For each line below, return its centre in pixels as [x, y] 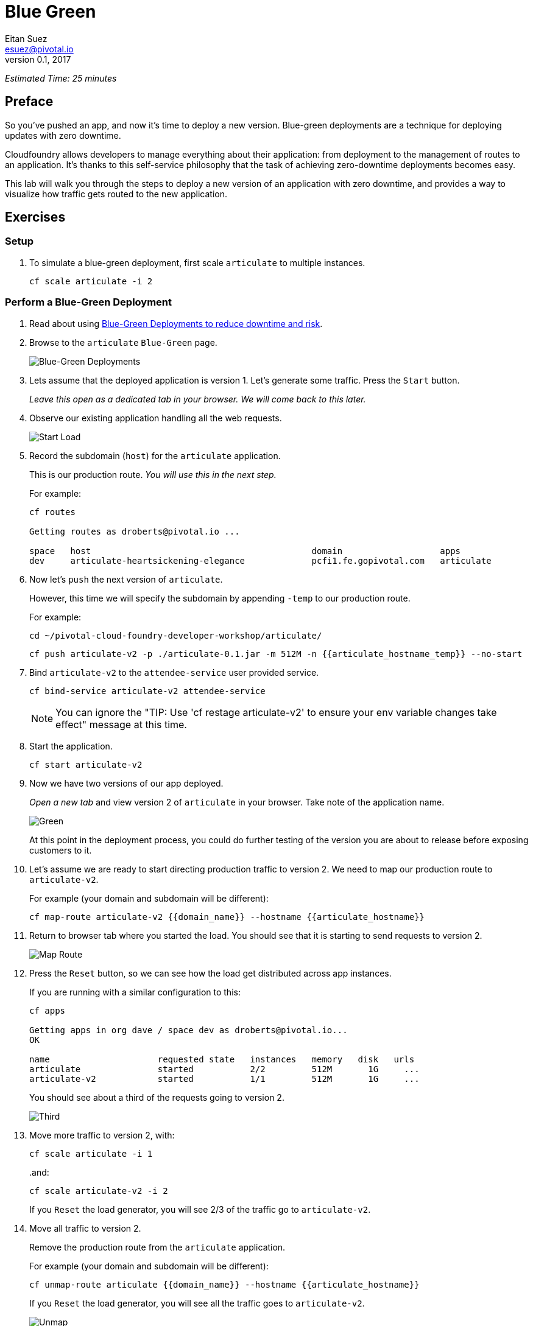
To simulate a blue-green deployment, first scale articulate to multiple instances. [197, 262]
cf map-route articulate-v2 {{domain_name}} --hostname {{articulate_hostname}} [227, 917]
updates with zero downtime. [63, 135]
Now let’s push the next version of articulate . [126, 579]
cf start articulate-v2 [86, 764]
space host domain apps [245, 551]
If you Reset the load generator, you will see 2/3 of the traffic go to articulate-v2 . [200, 1209]
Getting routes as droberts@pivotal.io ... [135, 531]
